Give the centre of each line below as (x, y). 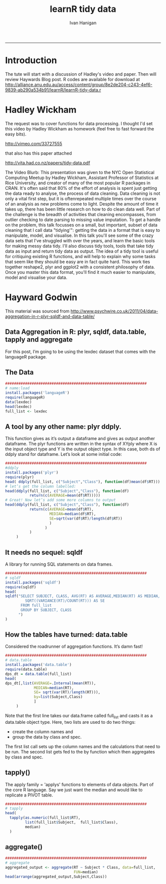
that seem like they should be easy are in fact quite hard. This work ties (78, 262)
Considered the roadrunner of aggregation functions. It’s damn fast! (74, 647)
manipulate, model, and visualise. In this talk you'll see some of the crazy (80, 235)
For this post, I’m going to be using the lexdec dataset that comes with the (80, 352)
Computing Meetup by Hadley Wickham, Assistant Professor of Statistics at (82, 177)
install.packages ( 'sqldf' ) (33, 582)
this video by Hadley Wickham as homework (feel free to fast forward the (80, 129)
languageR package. (26, 356)
